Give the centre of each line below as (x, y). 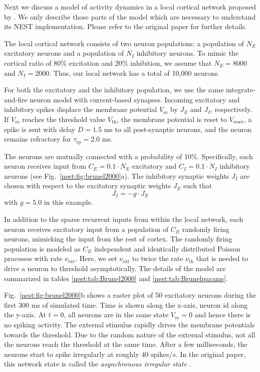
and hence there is (223, 315)
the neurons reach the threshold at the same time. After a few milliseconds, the (126, 344)
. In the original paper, (211, 354)
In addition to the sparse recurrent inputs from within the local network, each (124, 219)
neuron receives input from (45, 166)
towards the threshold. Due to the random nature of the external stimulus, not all (130, 334)
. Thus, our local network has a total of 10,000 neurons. (135, 73)
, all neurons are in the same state (116, 315)
